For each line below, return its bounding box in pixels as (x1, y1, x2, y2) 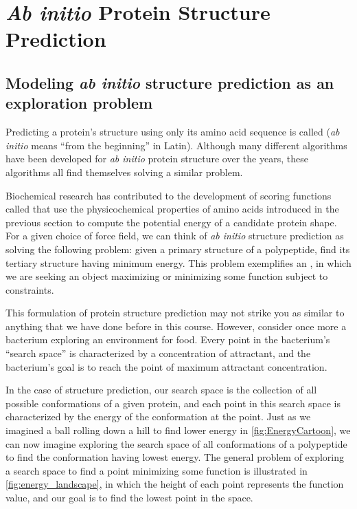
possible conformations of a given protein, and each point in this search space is (5, 396, 341, 410)
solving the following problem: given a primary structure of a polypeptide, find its (5, 241, 350, 256)
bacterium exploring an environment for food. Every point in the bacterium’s (5, 332, 330, 347)
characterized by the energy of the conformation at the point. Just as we (5, 409, 311, 424)
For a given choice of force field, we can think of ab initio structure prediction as (5, 228, 344, 243)
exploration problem (5, 92, 153, 113)
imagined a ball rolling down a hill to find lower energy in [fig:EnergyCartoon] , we (5, 423, 351, 437)
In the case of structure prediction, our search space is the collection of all (5, 382, 317, 397)
